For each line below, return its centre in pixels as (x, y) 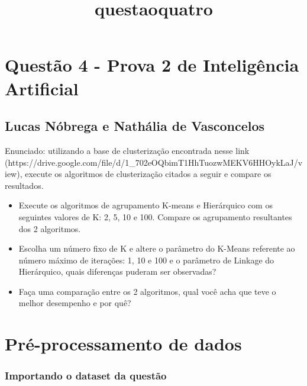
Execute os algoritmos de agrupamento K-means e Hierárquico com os (146, 205)
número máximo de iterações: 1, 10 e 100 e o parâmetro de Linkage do (146, 260)
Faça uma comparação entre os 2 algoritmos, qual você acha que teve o (147, 291)
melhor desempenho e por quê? (75, 303)
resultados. (24, 185)
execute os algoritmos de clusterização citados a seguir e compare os (148, 174)
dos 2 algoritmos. (50, 228)
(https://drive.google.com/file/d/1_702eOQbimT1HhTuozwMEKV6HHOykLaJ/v (154, 162)
